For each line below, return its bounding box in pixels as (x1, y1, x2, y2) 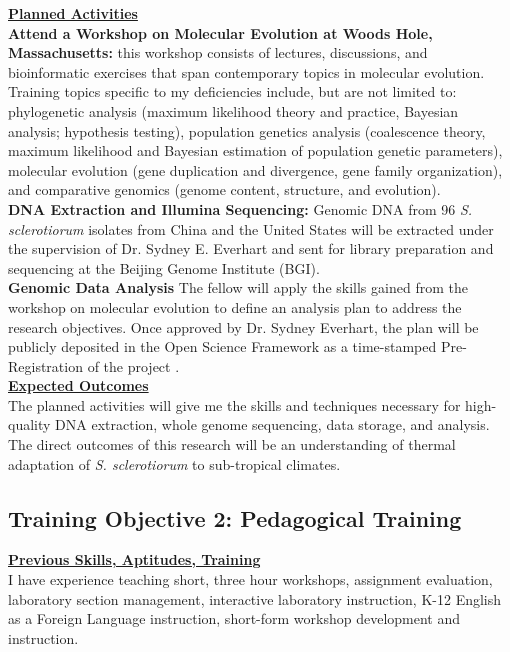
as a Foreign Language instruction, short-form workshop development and (8, 608, 461, 629)
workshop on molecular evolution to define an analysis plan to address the (8, 296, 462, 317)
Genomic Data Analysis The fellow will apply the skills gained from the (8, 277, 468, 298)
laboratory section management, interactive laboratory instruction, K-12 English (8, 588, 502, 609)
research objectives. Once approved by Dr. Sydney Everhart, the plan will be (8, 316, 479, 337)
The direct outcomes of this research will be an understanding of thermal (8, 434, 456, 455)
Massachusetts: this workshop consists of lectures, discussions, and (8, 42, 428, 63)
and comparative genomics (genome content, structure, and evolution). (8, 179, 441, 200)
